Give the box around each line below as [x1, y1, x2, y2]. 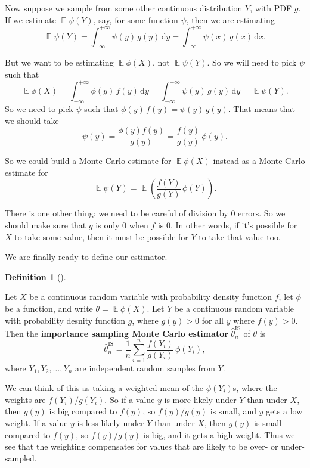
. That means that [228, 102, 295, 114]
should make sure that [5, 219, 86, 231]
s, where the [232, 382, 277, 394]
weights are [5, 393, 46, 405]
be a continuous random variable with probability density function [29, 290, 272, 303]
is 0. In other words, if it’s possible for [157, 219, 297, 231]
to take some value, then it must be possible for [14, 230, 188, 243]
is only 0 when [95, 219, 148, 231]
